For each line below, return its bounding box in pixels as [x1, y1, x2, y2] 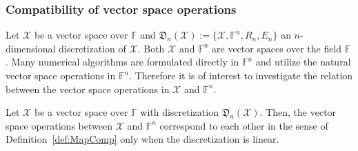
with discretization [140, 105, 219, 119]
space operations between [6, 118, 112, 132]
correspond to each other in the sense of [159, 118, 328, 132]
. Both [137, 41, 165, 55]
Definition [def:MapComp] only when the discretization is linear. [6, 132, 279, 146]
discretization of [59, 41, 126, 55]
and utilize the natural [255, 54, 351, 69]
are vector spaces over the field [212, 41, 342, 55]
